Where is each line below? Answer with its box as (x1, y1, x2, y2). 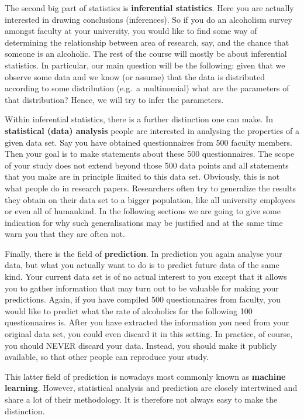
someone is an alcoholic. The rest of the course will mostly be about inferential (5, 47, 287, 60)
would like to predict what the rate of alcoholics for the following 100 (5, 304, 253, 317)
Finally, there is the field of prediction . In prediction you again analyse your (5, 247, 282, 259)
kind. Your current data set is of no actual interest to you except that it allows (5, 270, 287, 283)
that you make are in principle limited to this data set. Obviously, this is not (5, 170, 280, 183)
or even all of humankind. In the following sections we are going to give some (5, 205, 281, 217)
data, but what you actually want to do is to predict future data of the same (5, 259, 279, 271)
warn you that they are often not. (5, 228, 125, 240)
